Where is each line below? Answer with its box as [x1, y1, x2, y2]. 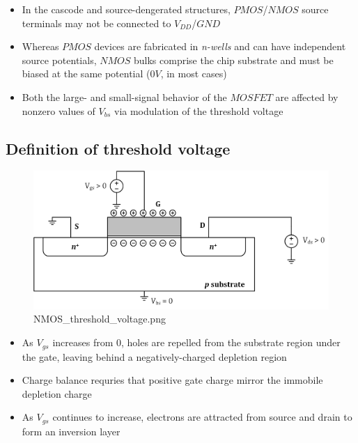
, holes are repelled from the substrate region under [121, 335, 341, 350]
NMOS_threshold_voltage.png [33, 311, 166, 326]
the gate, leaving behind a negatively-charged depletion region [22, 349, 287, 364]
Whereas [22, 39, 59, 54]
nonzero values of [22, 103, 95, 118]
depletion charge [22, 386, 92, 401]
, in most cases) [160, 66, 227, 81]
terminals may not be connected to [22, 15, 171, 30]
